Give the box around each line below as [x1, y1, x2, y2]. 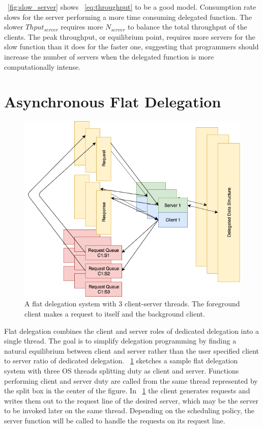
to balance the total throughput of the [128, 21, 247, 32]
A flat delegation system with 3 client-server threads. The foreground [24, 298, 240, 309]
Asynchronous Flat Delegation [4, 91, 221, 112]
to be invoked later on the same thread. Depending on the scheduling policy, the [4, 405, 254, 416]
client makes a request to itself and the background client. [24, 308, 205, 319]
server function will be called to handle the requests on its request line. [4, 415, 225, 425]
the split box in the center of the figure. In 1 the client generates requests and [4, 385, 250, 396]
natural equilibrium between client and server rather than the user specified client [4, 345, 259, 356]
